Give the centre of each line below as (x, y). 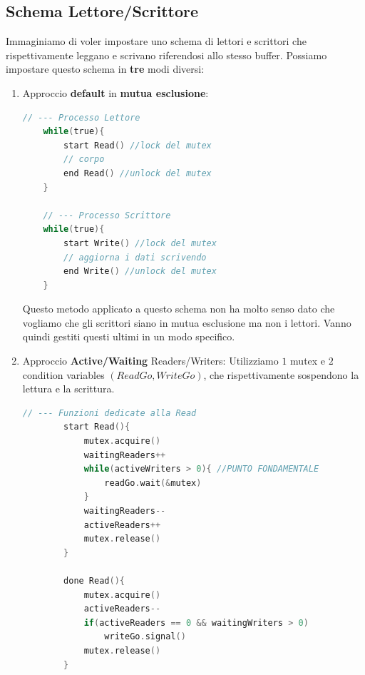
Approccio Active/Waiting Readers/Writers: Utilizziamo (150, 361)
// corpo (84, 159)
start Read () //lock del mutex (138, 145)
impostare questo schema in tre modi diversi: (105, 69)
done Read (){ (94, 580)
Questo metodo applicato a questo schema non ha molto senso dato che (179, 309)
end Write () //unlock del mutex (140, 271)
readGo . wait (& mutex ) (153, 483)
